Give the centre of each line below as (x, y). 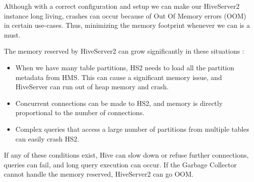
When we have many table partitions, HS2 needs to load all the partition (125, 67)
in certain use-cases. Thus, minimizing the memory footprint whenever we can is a (127, 25)
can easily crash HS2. (47, 138)
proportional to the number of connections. (80, 112)
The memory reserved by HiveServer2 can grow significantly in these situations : (124, 51)
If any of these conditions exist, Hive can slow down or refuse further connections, (127, 155)
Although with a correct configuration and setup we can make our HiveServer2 (122, 6)
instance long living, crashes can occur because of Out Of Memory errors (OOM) (125, 15)
